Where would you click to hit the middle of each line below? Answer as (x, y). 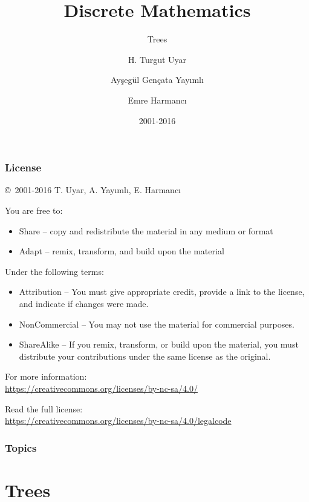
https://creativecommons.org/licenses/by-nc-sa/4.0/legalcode (118, 421)
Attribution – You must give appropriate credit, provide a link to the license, (162, 292)
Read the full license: (44, 408)
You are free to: (34, 210)
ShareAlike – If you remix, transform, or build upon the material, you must (159, 344)
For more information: (46, 376)
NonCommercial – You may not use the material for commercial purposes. (157, 324)
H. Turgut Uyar (157, 59)
